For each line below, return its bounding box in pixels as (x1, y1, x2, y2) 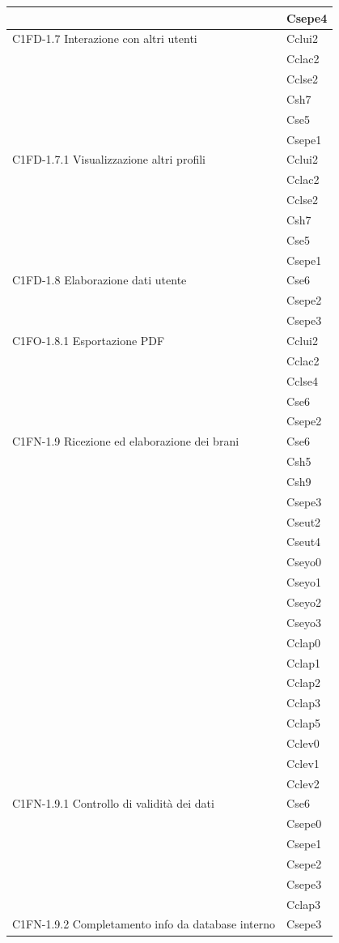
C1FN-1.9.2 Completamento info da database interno (12, 915, 276, 932)
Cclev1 (286, 754, 320, 771)
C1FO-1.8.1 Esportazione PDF (12, 332, 165, 348)
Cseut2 (286, 513, 321, 530)
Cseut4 (286, 533, 321, 550)
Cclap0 (286, 634, 321, 651)
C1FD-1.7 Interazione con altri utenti (12, 30, 197, 47)
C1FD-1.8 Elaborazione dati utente (12, 271, 187, 288)
